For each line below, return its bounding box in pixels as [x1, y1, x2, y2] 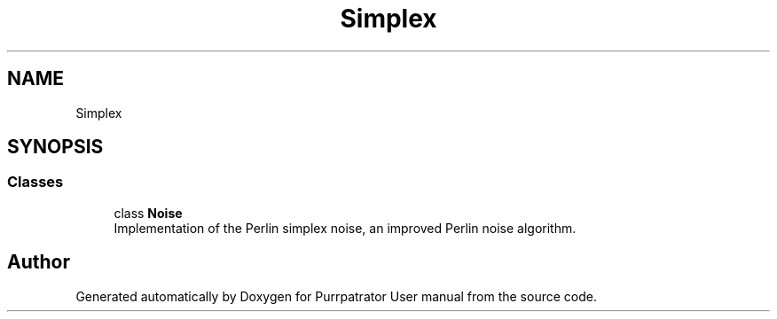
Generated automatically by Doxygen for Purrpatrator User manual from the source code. [75, 288, 597, 304]
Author [7, 251, 70, 274]
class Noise [114, 205, 183, 221]
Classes [7, 173, 64, 191]
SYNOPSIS [7, 136, 104, 159]
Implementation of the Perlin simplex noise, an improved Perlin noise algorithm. [114, 220, 577, 236]
